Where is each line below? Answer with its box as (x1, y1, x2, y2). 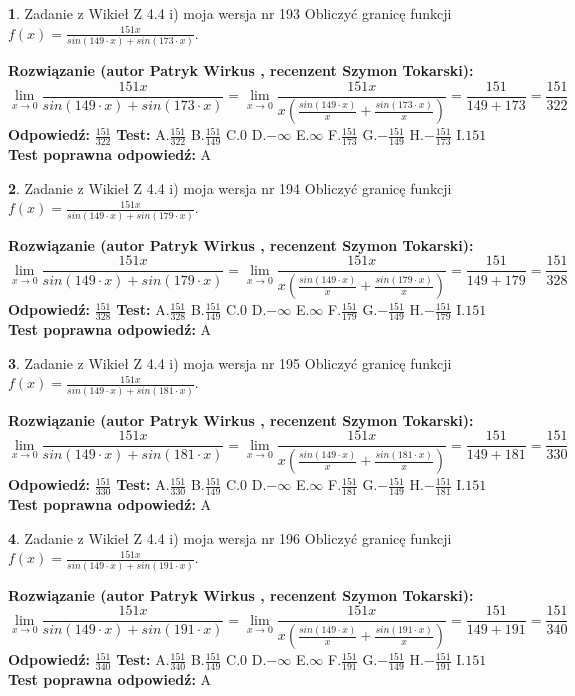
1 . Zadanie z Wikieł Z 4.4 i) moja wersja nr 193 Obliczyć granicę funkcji (8, 3, 452, 23)
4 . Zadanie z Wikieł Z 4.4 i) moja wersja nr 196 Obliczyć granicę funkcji (8, 527, 452, 548)
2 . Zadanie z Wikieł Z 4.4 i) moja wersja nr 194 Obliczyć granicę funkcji (8, 177, 452, 198)
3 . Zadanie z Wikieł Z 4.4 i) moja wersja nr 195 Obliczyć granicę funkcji (8, 352, 452, 373)
